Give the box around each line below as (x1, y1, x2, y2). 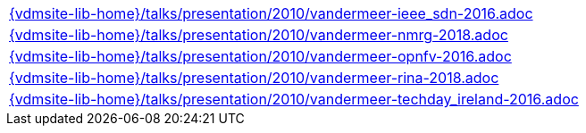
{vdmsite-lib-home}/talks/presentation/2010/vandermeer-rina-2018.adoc (9, 69, 499, 87)
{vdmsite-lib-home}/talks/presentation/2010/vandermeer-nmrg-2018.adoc (9, 26, 508, 44)
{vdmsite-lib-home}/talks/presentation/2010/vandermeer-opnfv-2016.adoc (9, 47, 512, 65)
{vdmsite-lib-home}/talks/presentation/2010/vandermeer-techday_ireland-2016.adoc (9, 90, 579, 108)
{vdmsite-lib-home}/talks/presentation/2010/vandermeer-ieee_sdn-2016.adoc (9, 4, 533, 22)
